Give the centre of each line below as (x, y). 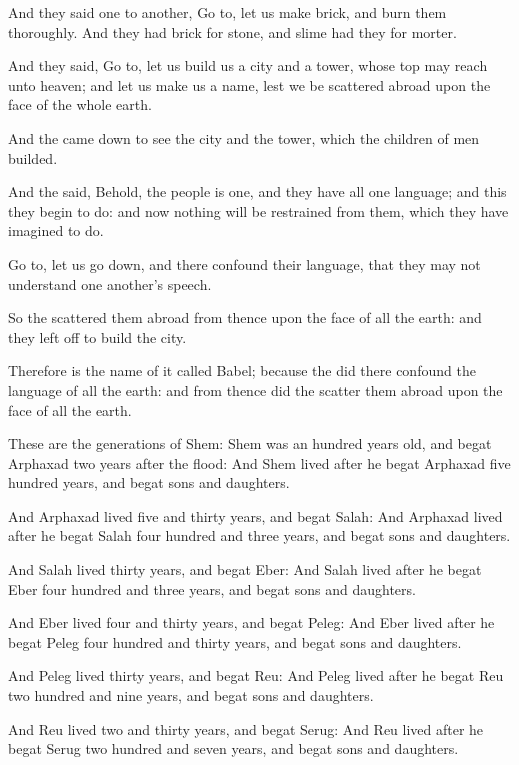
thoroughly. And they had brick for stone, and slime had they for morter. (232, 31)
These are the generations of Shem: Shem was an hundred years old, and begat (250, 443)
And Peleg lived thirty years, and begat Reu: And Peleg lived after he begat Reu (256, 675)
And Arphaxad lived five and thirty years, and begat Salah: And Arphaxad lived (255, 515)
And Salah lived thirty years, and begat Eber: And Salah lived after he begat (245, 569)
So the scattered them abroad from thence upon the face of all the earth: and (245, 317)
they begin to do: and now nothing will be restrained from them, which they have (258, 210)
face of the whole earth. (80, 104)
